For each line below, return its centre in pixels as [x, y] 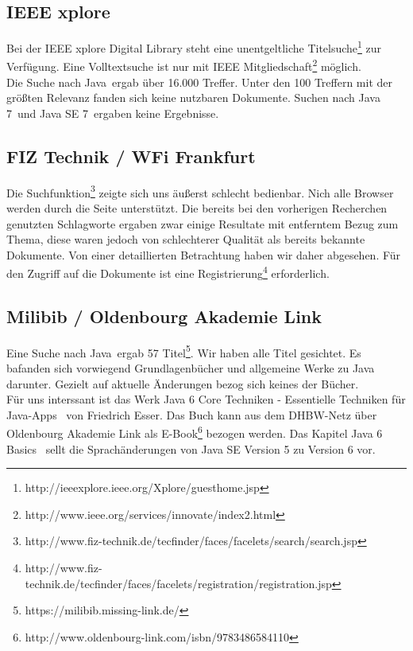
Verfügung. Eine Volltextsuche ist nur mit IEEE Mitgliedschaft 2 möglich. [184, 65]
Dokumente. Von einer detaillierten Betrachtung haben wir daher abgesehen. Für [204, 254]
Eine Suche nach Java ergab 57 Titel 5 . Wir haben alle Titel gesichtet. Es [184, 351]
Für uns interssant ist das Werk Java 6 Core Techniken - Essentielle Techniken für [206, 399]
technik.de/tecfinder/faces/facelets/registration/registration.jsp [178, 583]
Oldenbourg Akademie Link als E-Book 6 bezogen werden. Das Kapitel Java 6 [195, 432]
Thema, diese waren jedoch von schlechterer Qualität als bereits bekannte [186, 239]
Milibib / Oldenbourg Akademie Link [164, 316]
